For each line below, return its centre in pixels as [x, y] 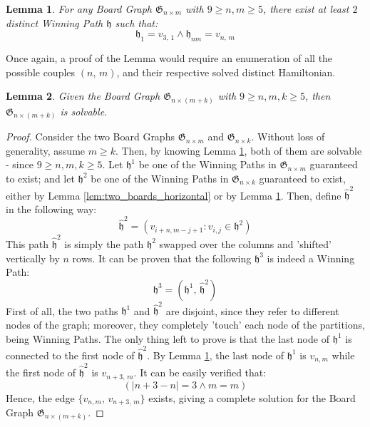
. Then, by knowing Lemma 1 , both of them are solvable [238, 150]
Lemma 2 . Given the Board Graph [83, 96]
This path [27, 243]
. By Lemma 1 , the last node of [216, 355]
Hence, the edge [40, 397]
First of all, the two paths [62, 310]
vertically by [33, 258]
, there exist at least [306, 9]
